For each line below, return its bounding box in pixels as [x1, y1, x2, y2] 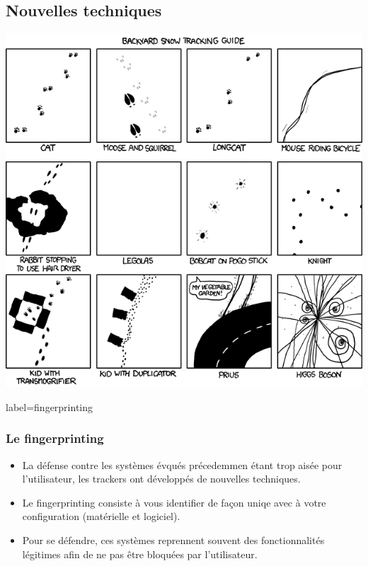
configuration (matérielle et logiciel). [22, 509, 180, 524]
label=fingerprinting [6, 399, 93, 414]
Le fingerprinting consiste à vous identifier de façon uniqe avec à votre [22, 495, 326, 509]
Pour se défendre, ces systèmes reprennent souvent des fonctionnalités [22, 533, 325, 548]
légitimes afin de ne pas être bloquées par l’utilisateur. [22, 546, 258, 561]
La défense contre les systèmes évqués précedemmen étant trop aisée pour [22, 457, 343, 472]
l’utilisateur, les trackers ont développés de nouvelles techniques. [22, 471, 301, 486]
